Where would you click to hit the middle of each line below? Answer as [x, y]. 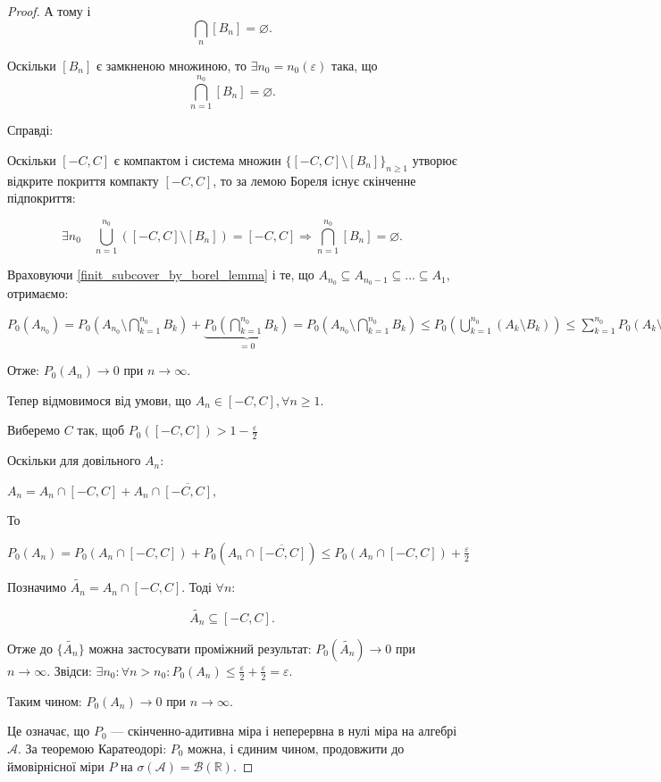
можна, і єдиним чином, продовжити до [296, 748]
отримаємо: [38, 293]
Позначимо [37, 587]
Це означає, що [49, 731]
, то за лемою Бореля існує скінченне [314, 180]
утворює [435, 159]
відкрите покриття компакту [83, 180]
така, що [354, 65]
